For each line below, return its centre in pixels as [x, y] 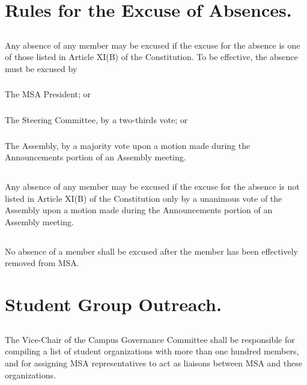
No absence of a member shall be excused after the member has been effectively [151, 251]
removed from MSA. [42, 263]
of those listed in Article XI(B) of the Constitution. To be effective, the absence [151, 57]
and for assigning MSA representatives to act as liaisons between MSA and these [153, 362]
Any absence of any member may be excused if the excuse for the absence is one [153, 45]
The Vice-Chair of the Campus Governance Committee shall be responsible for [150, 339]
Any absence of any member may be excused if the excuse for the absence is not [152, 186]
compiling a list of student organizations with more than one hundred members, [152, 351]
